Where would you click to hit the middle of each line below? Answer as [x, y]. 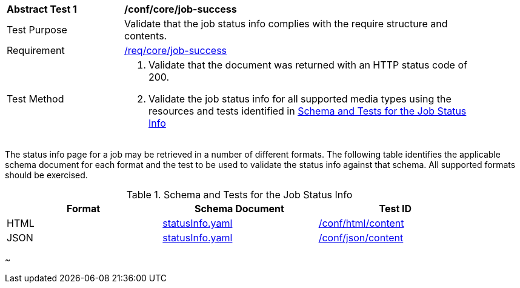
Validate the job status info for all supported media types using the [300, 99]
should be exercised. [46, 175]
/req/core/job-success [176, 50]
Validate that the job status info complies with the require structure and [286, 24]
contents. [146, 36]
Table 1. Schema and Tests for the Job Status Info [239, 195]
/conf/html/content [361, 223]
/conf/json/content [361, 238]
